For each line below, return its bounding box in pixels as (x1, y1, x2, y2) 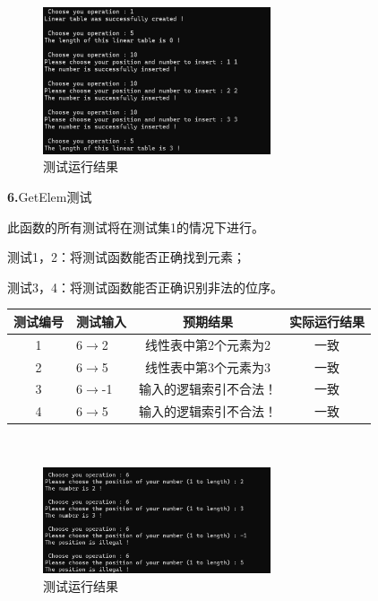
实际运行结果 (289, 311, 365, 330)
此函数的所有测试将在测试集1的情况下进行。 (7, 217, 264, 236)
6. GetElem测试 (7, 187, 92, 205)
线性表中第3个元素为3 (145, 357, 271, 376)
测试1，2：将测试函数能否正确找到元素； (7, 248, 245, 266)
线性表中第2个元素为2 (145, 335, 271, 353)
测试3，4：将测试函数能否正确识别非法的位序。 (7, 277, 283, 296)
